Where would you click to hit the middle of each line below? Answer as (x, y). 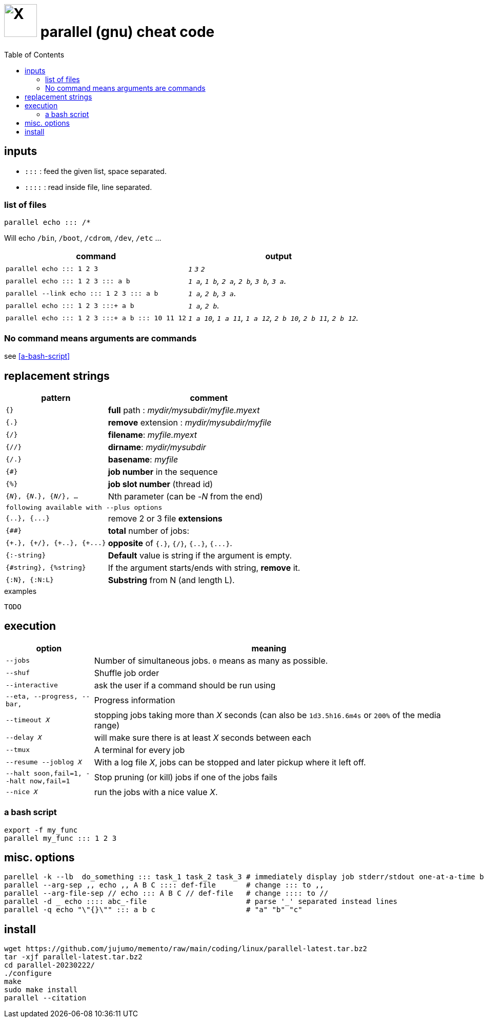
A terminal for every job (139, 750)
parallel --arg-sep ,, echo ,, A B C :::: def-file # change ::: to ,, (164, 885)
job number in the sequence (163, 471)
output (279, 256)
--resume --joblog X (44, 762)
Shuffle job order (127, 673)
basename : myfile (143, 459)
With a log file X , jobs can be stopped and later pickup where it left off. (230, 762)
